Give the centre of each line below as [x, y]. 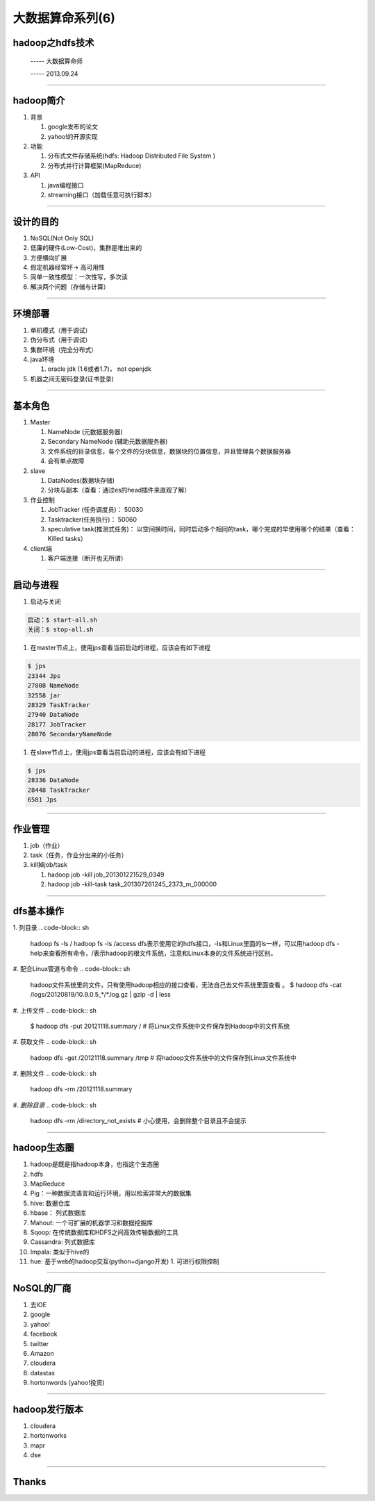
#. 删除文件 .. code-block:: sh [55, 1074]
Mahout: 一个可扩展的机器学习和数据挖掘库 [92, 1222]
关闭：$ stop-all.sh [60, 630]
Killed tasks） [67, 539]
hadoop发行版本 [48, 1409]
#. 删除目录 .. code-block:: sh [55, 1105]
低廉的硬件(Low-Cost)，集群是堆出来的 [86, 248]
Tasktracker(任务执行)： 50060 [92, 519]
